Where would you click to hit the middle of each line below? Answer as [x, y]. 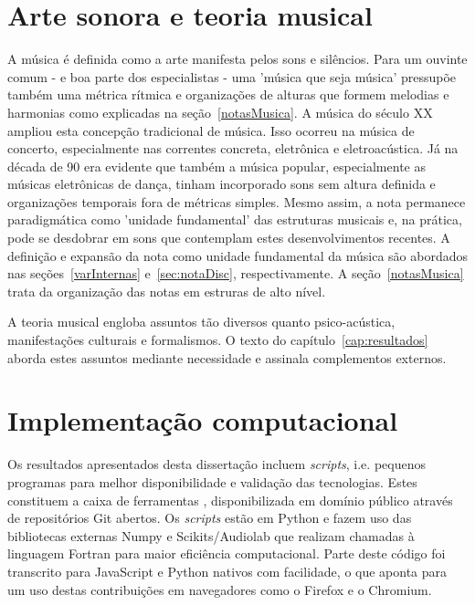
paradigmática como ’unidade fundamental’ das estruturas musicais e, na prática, [235, 219]
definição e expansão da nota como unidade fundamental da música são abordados [237, 255]
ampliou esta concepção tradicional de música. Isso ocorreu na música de [211, 130]
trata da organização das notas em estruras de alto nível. [167, 291]
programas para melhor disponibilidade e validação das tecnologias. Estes [212, 481]
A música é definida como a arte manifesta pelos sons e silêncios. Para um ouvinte [237, 59]
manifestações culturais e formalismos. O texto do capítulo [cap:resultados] [218, 340]
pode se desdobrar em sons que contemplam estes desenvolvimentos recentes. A [229, 238]
